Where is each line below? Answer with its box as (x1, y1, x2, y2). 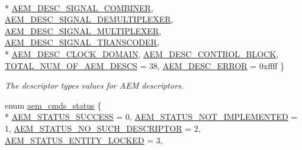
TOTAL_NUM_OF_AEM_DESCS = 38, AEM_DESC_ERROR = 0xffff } (5, 59, 285, 71)
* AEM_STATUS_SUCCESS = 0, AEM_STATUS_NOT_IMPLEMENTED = (5, 110, 298, 123)
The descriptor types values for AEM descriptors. (5, 79, 184, 92)
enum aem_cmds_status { (5, 99, 102, 111)
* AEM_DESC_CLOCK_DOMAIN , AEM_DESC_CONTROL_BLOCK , (5, 47, 279, 60)
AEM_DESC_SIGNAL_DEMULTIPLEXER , (5, 13, 174, 25)
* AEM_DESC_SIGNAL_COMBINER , (5, 1, 153, 14)
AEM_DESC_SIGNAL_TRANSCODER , (5, 36, 159, 48)
